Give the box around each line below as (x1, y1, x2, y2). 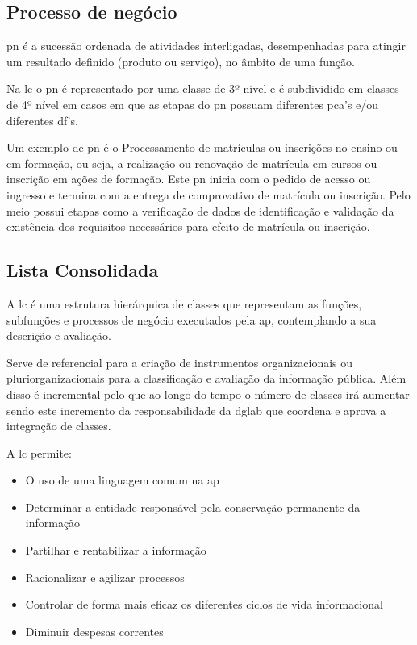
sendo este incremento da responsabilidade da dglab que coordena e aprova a (6, 401, 386, 418)
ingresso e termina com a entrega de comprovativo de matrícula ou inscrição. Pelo (6, 186, 411, 203)
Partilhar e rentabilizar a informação (25, 542, 206, 559)
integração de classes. (6, 417, 111, 434)
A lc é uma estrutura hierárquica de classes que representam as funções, (6, 295, 362, 312)
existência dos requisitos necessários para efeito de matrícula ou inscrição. (6, 218, 370, 235)
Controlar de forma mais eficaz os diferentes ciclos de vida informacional (25, 596, 383, 613)
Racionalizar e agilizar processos (25, 568, 185, 585)
